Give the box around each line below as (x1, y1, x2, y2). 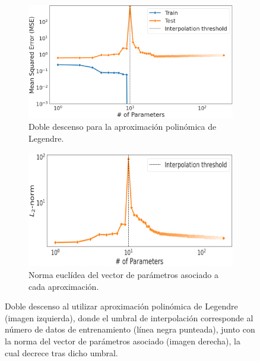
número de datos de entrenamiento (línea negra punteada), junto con (5, 323, 255, 336)
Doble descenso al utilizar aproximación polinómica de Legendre (5, 300, 238, 312)
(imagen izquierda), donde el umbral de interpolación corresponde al (5, 311, 253, 324)
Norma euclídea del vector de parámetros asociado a (28, 269, 218, 280)
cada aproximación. (28, 280, 99, 292)
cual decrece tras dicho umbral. (5, 346, 118, 359)
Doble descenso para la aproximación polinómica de (28, 120, 217, 133)
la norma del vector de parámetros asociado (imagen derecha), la (5, 334, 240, 347)
